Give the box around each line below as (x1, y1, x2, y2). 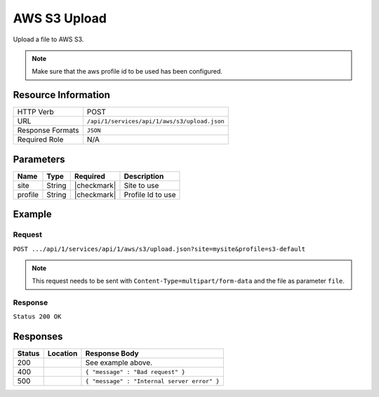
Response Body (85, 349, 140, 358)
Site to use (124, 180, 159, 190)
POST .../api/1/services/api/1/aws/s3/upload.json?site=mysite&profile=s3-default (13, 245, 305, 253)
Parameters (13, 153, 65, 165)
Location (47, 349, 78, 358)
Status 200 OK (13, 313, 62, 321)
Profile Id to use (124, 189, 176, 199)
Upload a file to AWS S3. (13, 35, 84, 43)
